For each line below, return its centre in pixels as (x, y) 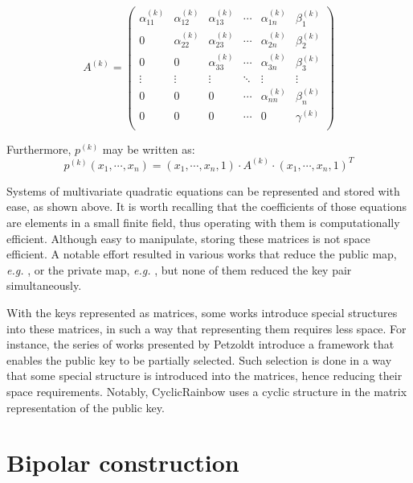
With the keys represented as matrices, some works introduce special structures (202, 312)
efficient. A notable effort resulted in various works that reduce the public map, (202, 254)
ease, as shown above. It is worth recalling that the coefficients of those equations (206, 206)
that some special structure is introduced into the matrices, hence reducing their (204, 376)
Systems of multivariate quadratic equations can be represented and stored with (203, 190)
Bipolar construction (123, 462)
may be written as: (149, 149)
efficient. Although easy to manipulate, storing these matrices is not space (188, 238)
